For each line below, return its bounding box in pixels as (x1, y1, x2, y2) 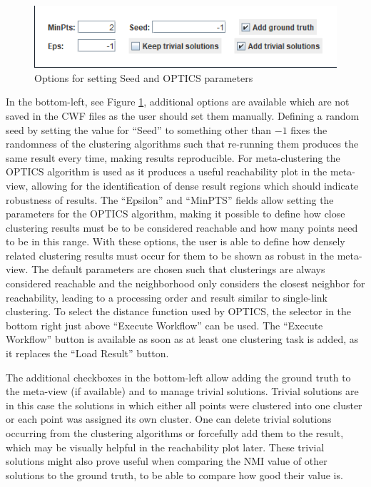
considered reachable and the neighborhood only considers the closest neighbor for (6, 276, 365, 291)
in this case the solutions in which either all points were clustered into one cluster (6, 397, 362, 412)
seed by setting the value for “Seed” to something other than (6, 122, 272, 137)
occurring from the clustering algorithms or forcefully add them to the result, (6, 426, 344, 440)
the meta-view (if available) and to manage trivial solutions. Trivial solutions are (6, 384, 359, 399)
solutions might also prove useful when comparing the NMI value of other (6, 453, 327, 468)
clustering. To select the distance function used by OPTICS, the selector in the (6, 304, 352, 319)
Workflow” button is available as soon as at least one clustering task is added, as (6, 332, 359, 347)
